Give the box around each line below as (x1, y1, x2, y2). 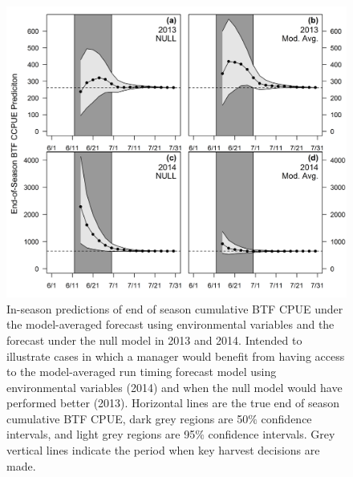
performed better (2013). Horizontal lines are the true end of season (6, 394, 340, 411)
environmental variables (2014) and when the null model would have (6, 378, 343, 395)
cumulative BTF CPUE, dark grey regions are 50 (6, 410, 249, 426)
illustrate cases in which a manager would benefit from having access (6, 347, 345, 364)
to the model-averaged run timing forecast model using (6, 363, 277, 380)
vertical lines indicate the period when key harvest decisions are (6, 442, 320, 459)
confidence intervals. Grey (208, 426, 335, 443)
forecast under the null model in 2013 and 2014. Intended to (6, 331, 302, 348)
